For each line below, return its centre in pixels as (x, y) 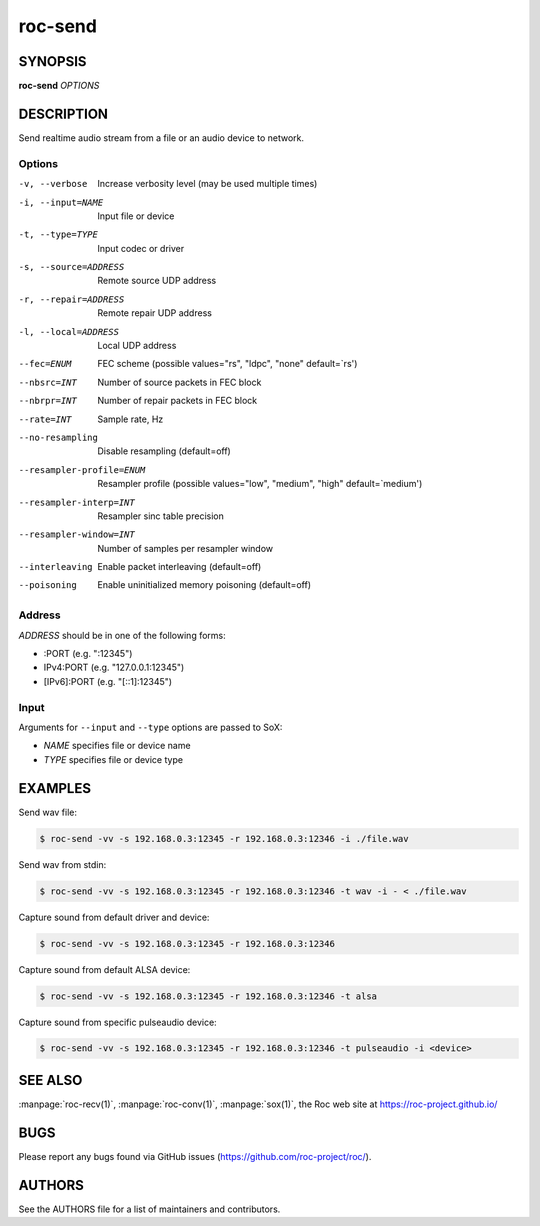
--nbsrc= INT (47, 382)
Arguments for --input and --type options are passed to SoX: (150, 727)
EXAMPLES (55, 788)
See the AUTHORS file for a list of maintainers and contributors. (149, 1209)
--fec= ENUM (45, 364)
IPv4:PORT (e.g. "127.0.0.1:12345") (114, 667)
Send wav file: (48, 812)
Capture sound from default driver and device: (114, 917)
